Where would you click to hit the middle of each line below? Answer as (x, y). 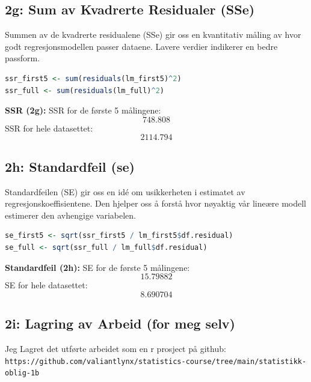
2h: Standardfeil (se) (70, 166)
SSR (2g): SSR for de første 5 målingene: (83, 110)
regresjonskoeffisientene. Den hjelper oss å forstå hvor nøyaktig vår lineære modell (156, 203)
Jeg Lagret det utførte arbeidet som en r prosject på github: (115, 348)
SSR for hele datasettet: (49, 128)
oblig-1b (22, 373)
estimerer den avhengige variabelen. (70, 215)
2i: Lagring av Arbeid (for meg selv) (120, 323)
